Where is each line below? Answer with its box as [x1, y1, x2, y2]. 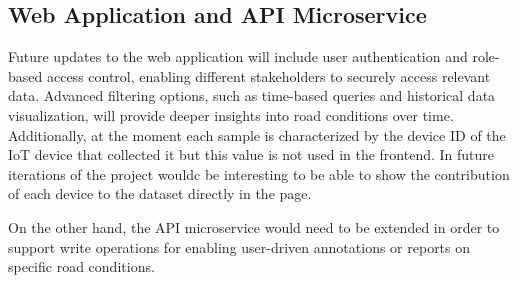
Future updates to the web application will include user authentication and [8, 46, 468, 67]
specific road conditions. [8, 256, 155, 277]
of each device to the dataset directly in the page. [8, 183, 312, 204]
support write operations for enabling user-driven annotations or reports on [8, 236, 471, 257]
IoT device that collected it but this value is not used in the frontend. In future [8, 144, 495, 165]
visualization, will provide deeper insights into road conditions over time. [8, 104, 454, 125]
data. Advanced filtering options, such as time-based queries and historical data [8, 85, 496, 106]
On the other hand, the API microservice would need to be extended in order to [8, 216, 500, 237]
